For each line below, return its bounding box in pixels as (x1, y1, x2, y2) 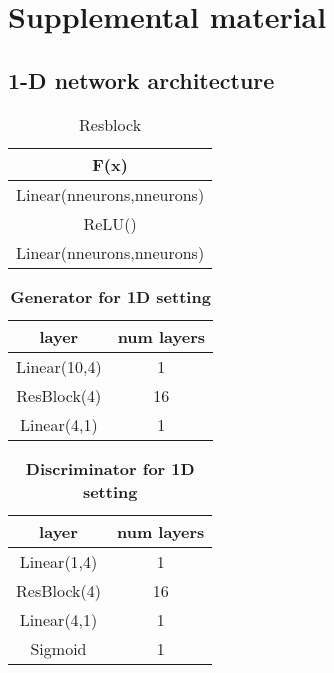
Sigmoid (30, 636, 87, 660)
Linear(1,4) (19, 549, 98, 573)
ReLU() (83, 211, 137, 235)
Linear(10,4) (16, 354, 102, 378)
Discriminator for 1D (25, 456, 195, 480)
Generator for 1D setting (10, 284, 211, 308)
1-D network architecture (8, 64, 275, 95)
